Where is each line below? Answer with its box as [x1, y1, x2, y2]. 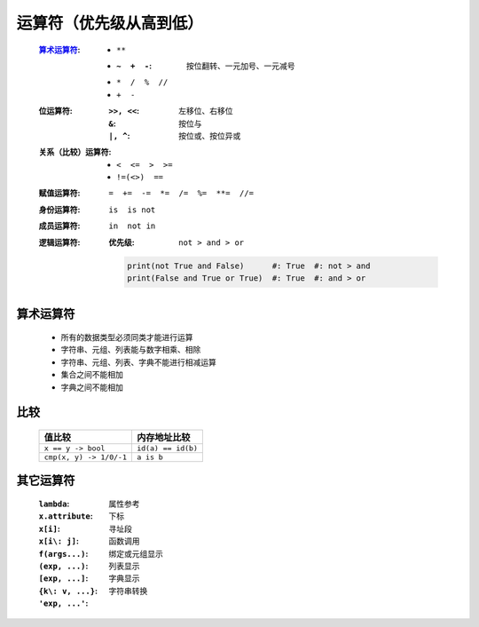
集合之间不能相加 [60, 369, 123, 380]
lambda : [38, 498, 70, 509]
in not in [108, 221, 156, 231]
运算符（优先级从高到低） [16, 13, 204, 33]
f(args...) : [38, 548, 89, 559]
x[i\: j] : [38, 536, 80, 546]
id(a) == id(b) [136, 443, 199, 453]
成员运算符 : [38, 220, 81, 231]
